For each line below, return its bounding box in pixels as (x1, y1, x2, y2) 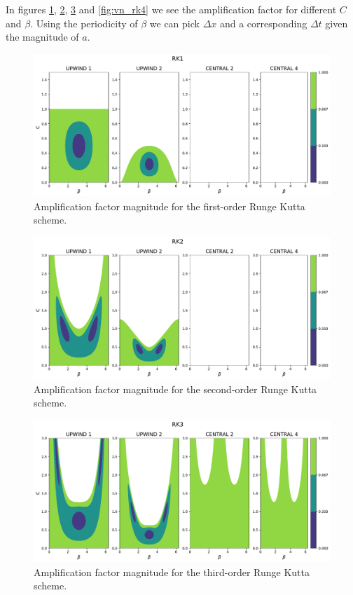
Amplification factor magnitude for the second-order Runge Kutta (34, 381, 317, 396)
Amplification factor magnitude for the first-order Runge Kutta (34, 198, 305, 213)
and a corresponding (219, 15, 307, 30)
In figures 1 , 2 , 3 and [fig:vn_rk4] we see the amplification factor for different (6, 2, 337, 16)
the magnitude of (6, 29, 79, 44)
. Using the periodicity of (30, 15, 138, 30)
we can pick (149, 15, 200, 30)
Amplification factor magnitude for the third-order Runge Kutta (34, 564, 310, 579)
